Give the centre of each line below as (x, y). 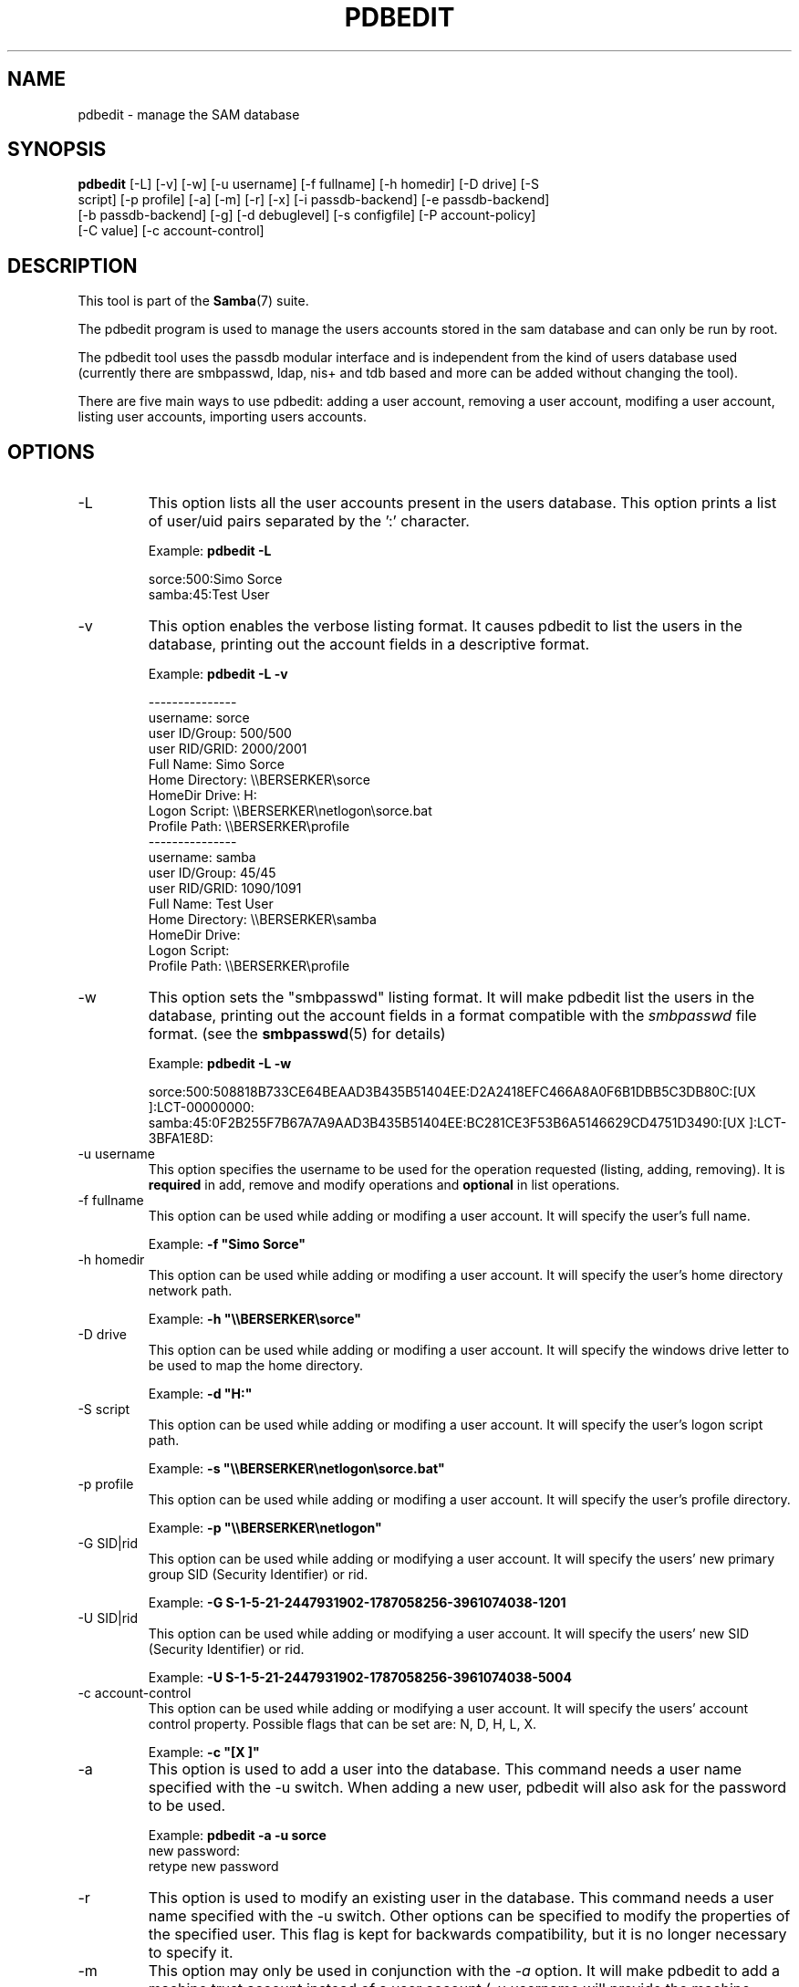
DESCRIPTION (73, 265)
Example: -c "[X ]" (204, 1753)
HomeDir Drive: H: (202, 796)
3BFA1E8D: (181, 1139)
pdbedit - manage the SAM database (189, 114)
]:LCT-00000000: (201, 1108)
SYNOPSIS (57, 150)
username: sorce (199, 718)
